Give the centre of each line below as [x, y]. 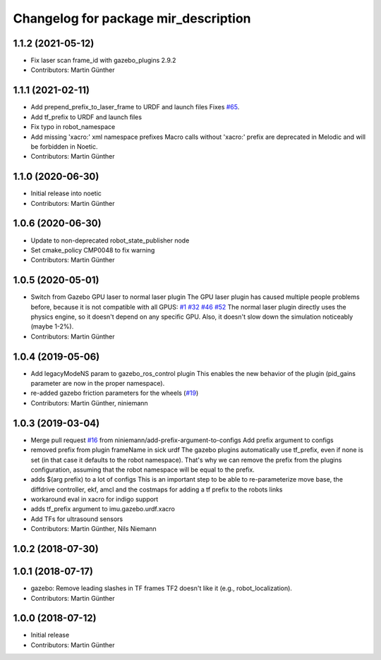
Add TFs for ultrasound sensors [77, 519]
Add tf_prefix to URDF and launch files [86, 117]
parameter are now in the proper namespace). [98, 384]
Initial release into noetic [66, 193]
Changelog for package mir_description [132, 18]
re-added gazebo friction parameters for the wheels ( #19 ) [115, 393]
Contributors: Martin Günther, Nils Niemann [93, 529]
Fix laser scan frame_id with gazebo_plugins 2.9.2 [103, 61]
